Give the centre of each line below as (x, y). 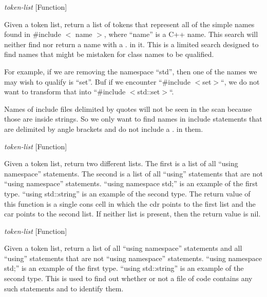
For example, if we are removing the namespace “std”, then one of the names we (131, 71)
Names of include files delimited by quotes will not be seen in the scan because (128, 108)
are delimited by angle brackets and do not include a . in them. (104, 128)
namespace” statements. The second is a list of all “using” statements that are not (133, 173)
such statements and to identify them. (64, 288)
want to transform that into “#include (65, 92)
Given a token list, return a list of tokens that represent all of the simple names (129, 24)
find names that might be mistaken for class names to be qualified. (109, 54)
